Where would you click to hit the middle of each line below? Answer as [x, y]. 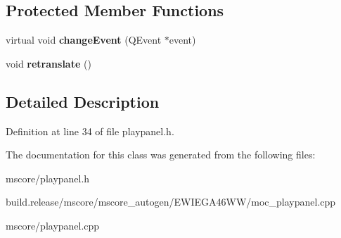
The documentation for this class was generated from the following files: [161, 155]
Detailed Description [83, 101]
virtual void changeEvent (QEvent [84, 40]
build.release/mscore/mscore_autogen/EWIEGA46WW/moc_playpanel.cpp [171, 202]
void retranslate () [49, 63]
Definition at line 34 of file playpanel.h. [90, 131]
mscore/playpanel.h [48, 178]
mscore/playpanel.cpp [53, 225]
